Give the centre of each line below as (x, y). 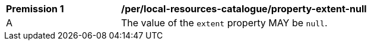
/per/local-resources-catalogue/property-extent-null (244, 9)
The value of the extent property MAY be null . (224, 23)
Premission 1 (35, 9)
